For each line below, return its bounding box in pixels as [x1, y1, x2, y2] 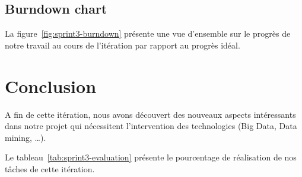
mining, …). [5, 131, 46, 143]
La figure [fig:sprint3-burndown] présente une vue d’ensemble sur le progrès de [5, 27, 291, 40]
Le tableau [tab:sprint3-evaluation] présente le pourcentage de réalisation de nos [5, 151, 297, 163]
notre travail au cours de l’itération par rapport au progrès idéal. [5, 38, 240, 51]
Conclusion [5, 73, 97, 98]
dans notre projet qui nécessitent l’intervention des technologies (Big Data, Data [5, 120, 297, 132]
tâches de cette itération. [5, 162, 95, 175]
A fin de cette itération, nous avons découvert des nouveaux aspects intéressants [5, 108, 296, 120]
